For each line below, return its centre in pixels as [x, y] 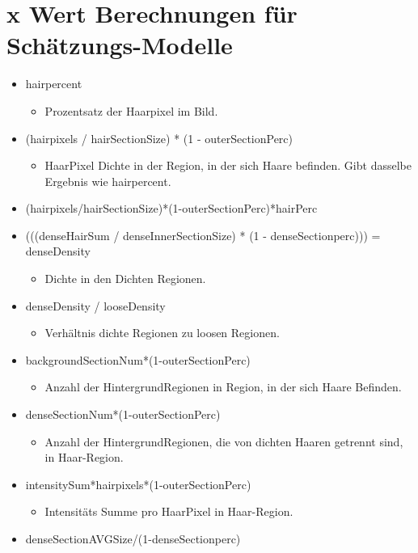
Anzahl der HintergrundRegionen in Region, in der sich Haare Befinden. [223, 387]
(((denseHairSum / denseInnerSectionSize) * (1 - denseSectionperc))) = [203, 235]
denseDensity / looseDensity [95, 305]
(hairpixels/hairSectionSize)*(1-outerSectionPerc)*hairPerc [171, 208]
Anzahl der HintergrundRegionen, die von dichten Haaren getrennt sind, [224, 441]
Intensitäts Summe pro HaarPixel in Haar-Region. [169, 511]
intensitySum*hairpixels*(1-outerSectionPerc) [138, 484]
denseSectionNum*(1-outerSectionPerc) [123, 414]
